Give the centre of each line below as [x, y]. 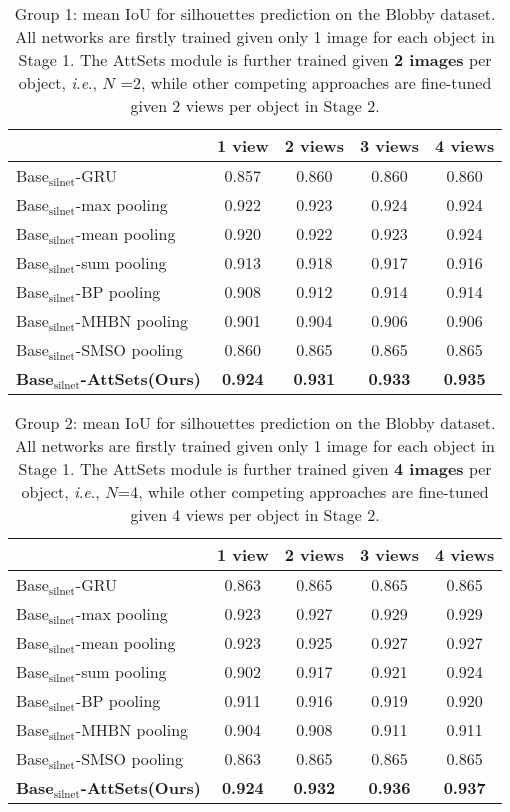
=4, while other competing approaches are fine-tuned [303, 491]
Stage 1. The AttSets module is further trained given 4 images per [255, 468]
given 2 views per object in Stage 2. [255, 105]
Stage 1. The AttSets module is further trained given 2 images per [255, 59]
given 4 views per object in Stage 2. [255, 514]
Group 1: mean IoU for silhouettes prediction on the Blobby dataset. [255, 13]
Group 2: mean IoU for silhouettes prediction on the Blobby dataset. [255, 422]
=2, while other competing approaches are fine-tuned [306, 82]
